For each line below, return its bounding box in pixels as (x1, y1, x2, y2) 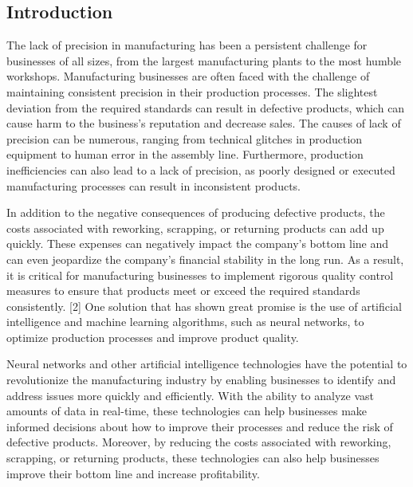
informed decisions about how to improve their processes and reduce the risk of (6, 418, 393, 434)
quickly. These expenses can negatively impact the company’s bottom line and (6, 235, 389, 252)
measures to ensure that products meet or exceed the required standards (6, 282, 360, 299)
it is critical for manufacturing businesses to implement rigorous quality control (6, 266, 394, 283)
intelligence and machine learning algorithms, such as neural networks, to (6, 313, 364, 330)
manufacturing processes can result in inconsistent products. (6, 177, 301, 194)
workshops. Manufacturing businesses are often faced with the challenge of (6, 68, 370, 84)
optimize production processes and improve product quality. (6, 328, 299, 345)
